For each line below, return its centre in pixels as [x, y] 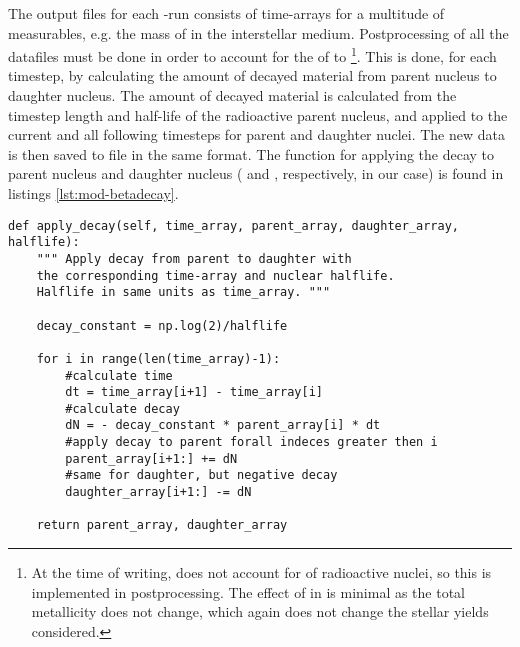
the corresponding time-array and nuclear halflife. [215, 275]
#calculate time [119, 375]
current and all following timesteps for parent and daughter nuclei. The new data [256, 134]
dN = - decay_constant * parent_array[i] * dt [223, 425]
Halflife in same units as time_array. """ [183, 292]
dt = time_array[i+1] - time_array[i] [194, 392]
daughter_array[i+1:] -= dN [158, 492]
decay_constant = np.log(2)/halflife [162, 325]
